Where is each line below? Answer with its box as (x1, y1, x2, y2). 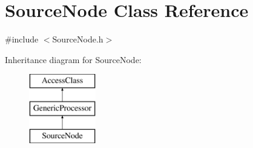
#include (5, 33, 39, 45)
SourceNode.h (52, 33, 103, 45)
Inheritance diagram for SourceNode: (5, 53, 142, 66)
